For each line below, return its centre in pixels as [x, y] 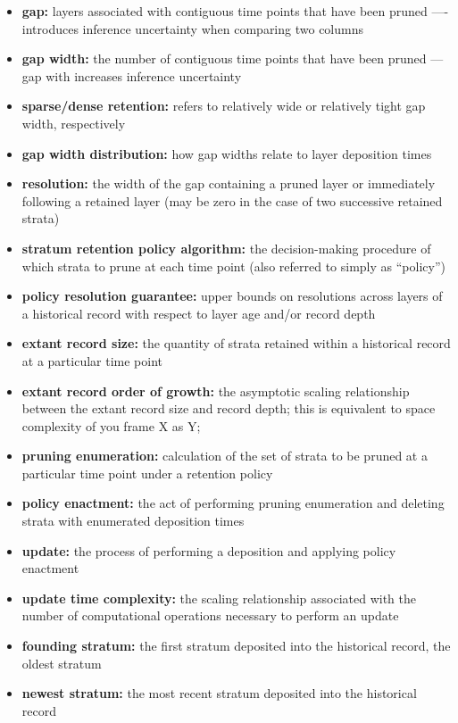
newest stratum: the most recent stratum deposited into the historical [219, 693]
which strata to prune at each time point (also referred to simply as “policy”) [233, 266]
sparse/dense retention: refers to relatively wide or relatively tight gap [224, 106]
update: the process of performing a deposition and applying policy [209, 550]
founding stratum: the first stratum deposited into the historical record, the [236, 646]
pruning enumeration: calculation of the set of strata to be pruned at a [225, 456]
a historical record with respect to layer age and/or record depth [199, 313]
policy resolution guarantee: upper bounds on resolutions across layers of [232, 296]
